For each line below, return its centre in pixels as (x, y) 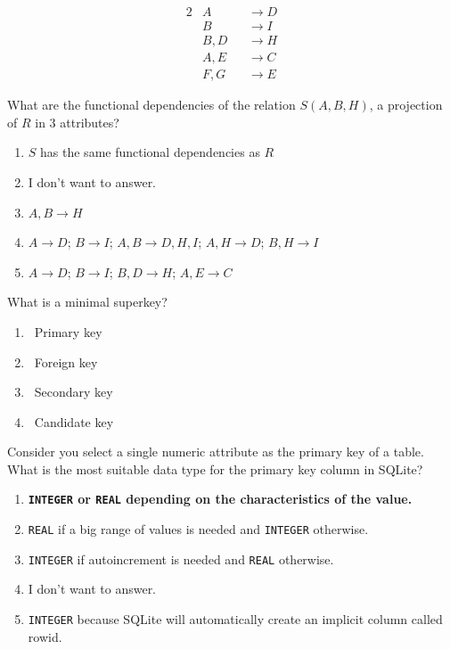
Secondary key (74, 392)
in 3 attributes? (77, 122)
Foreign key (66, 361)
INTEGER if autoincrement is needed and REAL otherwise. (181, 559)
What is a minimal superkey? (87, 302)
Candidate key (74, 421)
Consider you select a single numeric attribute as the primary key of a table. (216, 452)
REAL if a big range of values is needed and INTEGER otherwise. (198, 529)
